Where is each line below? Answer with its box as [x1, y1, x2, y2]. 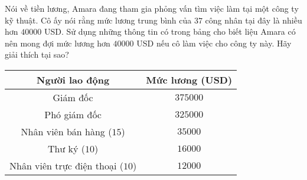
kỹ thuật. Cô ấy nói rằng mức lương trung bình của [5, 14, 192, 26]
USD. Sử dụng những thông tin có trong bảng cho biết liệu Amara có [44, 25, 296, 38]
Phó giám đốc [44, 107, 102, 121]
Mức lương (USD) [146, 72, 233, 86]
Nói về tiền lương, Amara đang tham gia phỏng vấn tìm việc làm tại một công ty [5, 2, 299, 14]
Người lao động [37, 72, 110, 86]
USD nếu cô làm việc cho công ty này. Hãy [136, 36, 292, 49]
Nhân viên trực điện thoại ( [9, 158, 123, 172]
